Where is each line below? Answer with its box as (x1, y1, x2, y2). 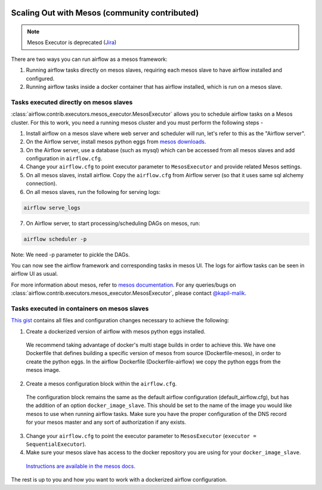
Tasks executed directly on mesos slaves (11, 98, 133, 106)
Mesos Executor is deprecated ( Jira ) (27, 39, 117, 46)
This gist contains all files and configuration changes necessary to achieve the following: (11, 317, 230, 324)
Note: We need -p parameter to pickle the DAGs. (11, 251, 131, 258)
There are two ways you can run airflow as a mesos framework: (11, 56, 168, 63)
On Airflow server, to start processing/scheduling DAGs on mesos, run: (26, 220, 200, 227)
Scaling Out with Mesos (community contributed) (11, 8, 199, 18)
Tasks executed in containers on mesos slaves (11, 304, 149, 313)
